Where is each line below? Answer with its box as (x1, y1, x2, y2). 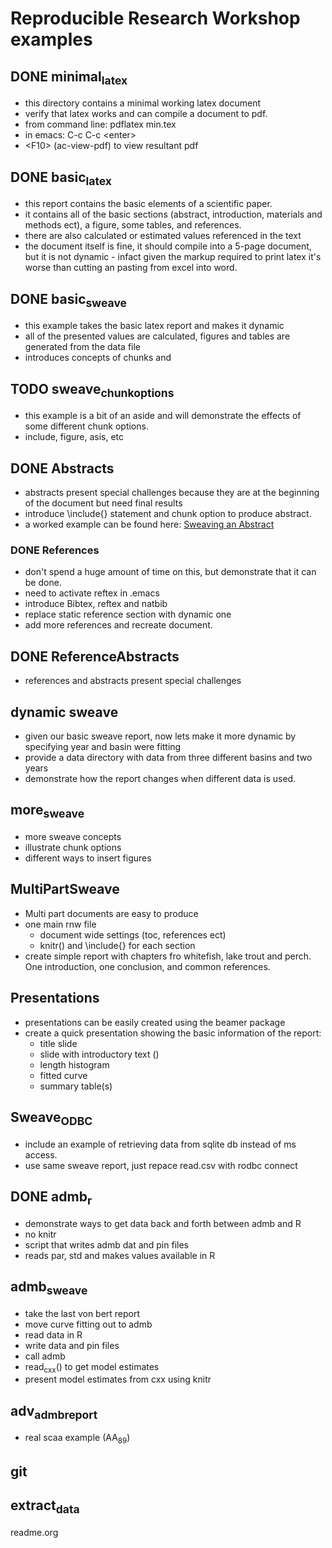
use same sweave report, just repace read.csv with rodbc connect (24, 1159, 298, 1171)
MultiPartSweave (10, 881, 120, 898)
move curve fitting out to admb (24, 1318, 153, 1330)
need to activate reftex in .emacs (24, 587, 160, 599)
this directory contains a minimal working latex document (24, 97, 261, 109)
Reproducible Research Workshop (10, 7, 301, 30)
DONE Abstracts (10, 460, 115, 477)
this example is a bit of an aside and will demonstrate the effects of (24, 410, 302, 422)
